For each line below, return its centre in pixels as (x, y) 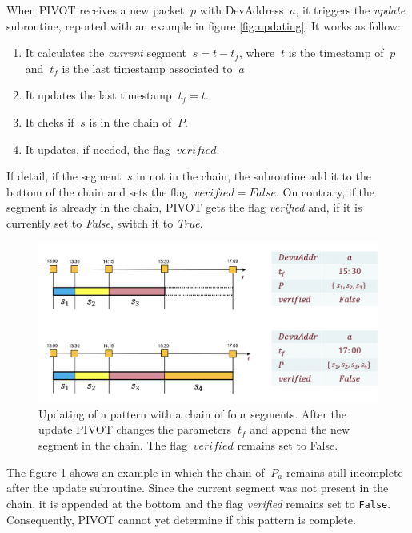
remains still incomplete (344, 472)
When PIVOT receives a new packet (96, 10)
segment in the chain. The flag (113, 445)
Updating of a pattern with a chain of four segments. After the (192, 413)
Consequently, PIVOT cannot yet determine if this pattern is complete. (181, 519)
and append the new (300, 429)
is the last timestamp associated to (147, 68)
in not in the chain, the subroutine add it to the (254, 176)
